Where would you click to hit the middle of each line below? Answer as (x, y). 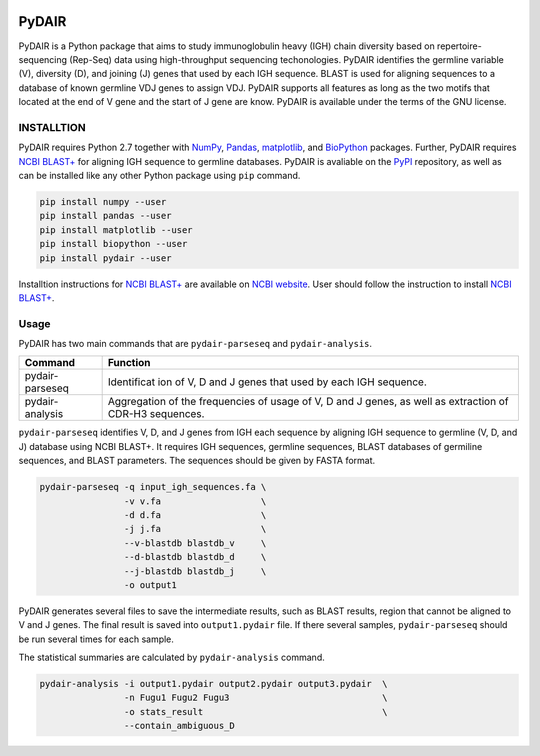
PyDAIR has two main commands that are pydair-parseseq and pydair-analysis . (195, 344)
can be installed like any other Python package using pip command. (159, 175)
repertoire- (459, 46)
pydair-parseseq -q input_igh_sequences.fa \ (153, 487)
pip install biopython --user (113, 244)
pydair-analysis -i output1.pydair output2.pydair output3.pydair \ (213, 684)
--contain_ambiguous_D (179, 726)
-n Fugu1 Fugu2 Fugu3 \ (255, 698)
